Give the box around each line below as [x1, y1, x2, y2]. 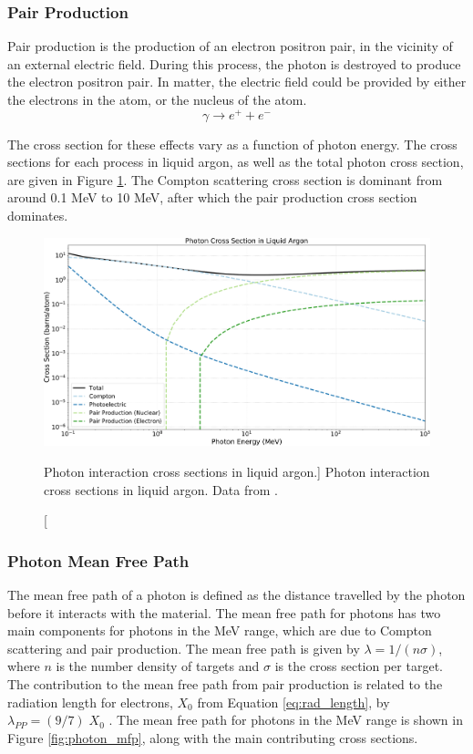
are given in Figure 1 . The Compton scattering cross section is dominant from [7, 170, 443, 189]
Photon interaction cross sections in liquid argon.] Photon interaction [44, 462, 430, 481]
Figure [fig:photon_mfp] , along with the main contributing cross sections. [7, 728, 418, 747]
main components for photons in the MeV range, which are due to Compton [7, 621, 432, 640]
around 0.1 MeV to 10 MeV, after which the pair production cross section [7, 188, 417, 207]
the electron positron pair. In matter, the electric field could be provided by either [7, 72, 467, 91]
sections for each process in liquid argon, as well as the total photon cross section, [7, 152, 464, 171]
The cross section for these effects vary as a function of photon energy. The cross [7, 134, 458, 153]
